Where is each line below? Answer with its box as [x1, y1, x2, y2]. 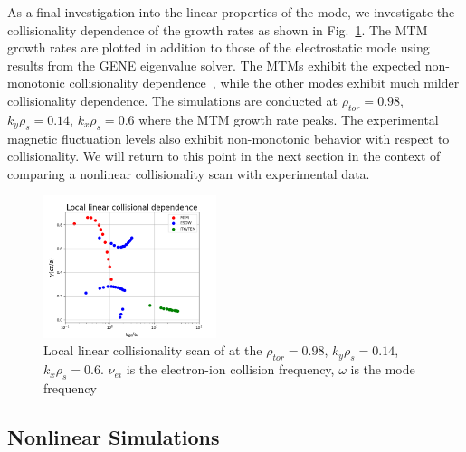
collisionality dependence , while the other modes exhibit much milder [69, 73, 460, 92]
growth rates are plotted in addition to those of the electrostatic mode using [7, 38, 430, 57]
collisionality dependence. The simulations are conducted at [7, 90, 338, 109]
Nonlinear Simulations [7, 422, 220, 450]
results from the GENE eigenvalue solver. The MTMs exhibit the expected [7, 55, 422, 74]
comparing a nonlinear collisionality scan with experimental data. [7, 164, 370, 183]
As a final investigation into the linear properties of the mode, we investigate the [7, 3, 455, 21]
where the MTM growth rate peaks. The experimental [138, 109, 439, 128]
